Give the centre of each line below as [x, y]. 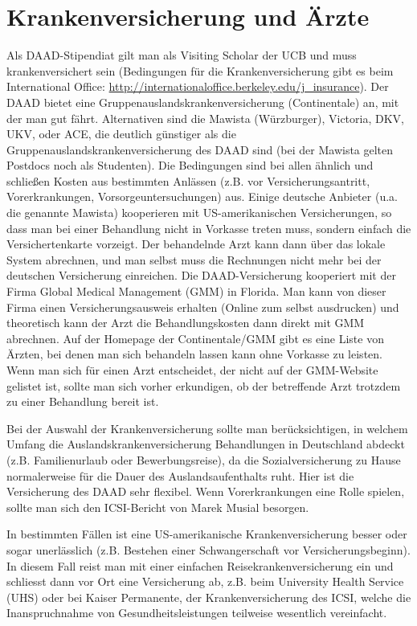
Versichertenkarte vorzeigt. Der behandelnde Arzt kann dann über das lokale [196, 244]
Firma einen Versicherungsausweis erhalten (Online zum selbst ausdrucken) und [203, 307]
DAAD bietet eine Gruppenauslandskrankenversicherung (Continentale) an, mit [203, 102]
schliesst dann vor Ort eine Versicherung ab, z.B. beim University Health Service [205, 581]
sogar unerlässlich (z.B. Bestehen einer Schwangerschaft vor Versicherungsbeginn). [208, 549]
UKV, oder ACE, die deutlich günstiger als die [121, 134]
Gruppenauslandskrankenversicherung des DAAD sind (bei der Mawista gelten [200, 149]
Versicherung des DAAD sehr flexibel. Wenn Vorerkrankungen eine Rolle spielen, [206, 491]
